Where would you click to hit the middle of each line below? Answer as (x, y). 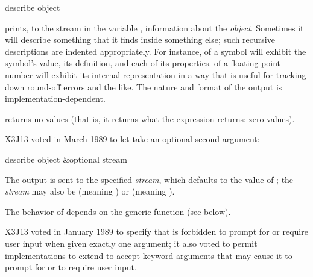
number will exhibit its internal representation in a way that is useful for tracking (156, 74)
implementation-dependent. (55, 98)
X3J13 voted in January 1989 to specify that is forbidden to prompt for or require (156, 232)
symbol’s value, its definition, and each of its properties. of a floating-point (143, 63)
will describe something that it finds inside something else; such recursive (140, 39)
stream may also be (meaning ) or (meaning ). (90, 191)
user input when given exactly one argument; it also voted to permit (131, 243)
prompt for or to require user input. (71, 267)
